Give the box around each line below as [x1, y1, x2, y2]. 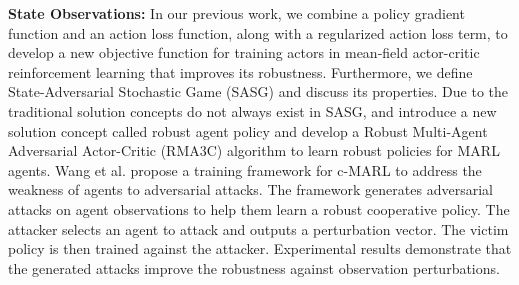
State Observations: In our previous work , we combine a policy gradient [8, 3, 465, 23]
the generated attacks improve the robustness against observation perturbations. [8, 257, 500, 278]
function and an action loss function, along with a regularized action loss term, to [8, 22, 508, 43]
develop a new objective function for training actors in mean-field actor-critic [8, 42, 480, 63]
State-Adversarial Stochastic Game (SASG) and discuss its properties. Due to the [8, 81, 509, 102]
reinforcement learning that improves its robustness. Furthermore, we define [8, 61, 473, 82]
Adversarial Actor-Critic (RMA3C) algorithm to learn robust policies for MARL [8, 140, 500, 161]
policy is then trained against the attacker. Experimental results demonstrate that [8, 238, 512, 259]
